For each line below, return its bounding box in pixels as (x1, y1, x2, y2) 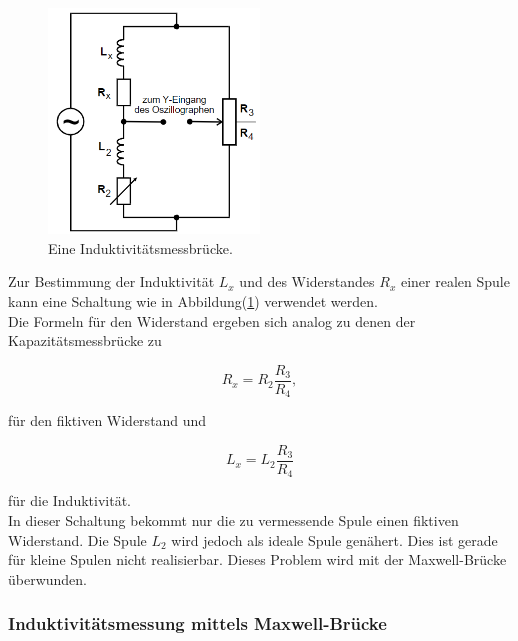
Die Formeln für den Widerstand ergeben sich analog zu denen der (8, 310, 416, 331)
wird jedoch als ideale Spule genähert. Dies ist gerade (171, 529, 498, 550)
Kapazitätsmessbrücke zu (8, 330, 162, 351)
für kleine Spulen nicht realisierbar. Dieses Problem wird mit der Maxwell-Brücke (8, 549, 507, 570)
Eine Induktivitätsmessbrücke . (48, 237, 233, 258)
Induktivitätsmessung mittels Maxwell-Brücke (8, 611, 387, 636)
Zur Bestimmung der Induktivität (8, 271, 215, 292)
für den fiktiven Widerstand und (8, 410, 207, 431)
